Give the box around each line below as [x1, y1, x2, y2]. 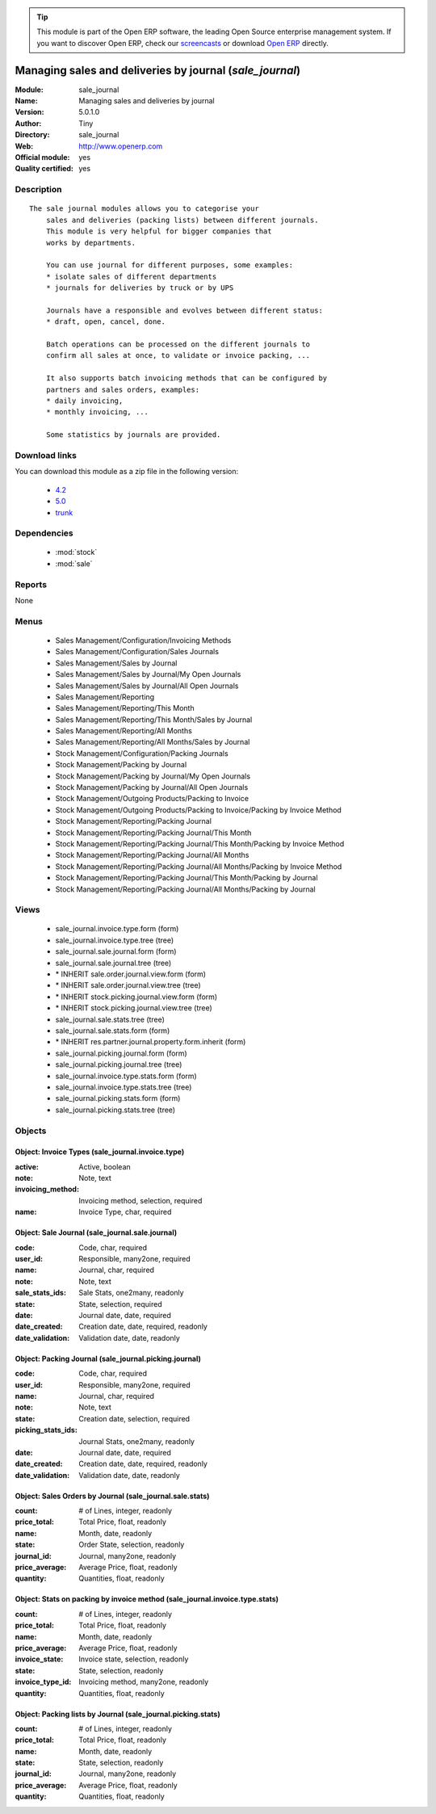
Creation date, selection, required [78, 1413, 190, 1423]
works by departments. [45, 238, 136, 247]
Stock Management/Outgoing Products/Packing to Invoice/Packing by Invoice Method [55, 804, 342, 815]
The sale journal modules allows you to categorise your [29, 204, 260, 213]
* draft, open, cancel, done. [45, 317, 166, 326]
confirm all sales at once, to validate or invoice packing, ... [45, 351, 311, 360]
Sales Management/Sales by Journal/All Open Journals [55, 681, 239, 691]
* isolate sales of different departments [45, 271, 217, 281]
